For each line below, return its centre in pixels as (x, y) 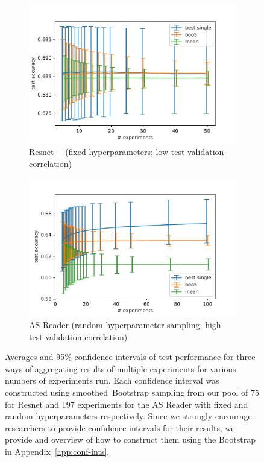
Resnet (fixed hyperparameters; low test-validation (127, 151)
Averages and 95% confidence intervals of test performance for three (130, 357)
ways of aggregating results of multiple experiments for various (121, 368)
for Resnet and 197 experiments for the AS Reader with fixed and (127, 404)
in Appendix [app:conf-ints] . (57, 451)
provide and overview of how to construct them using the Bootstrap (130, 439)
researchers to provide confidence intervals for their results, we (120, 427)
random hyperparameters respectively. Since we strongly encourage (128, 416)
